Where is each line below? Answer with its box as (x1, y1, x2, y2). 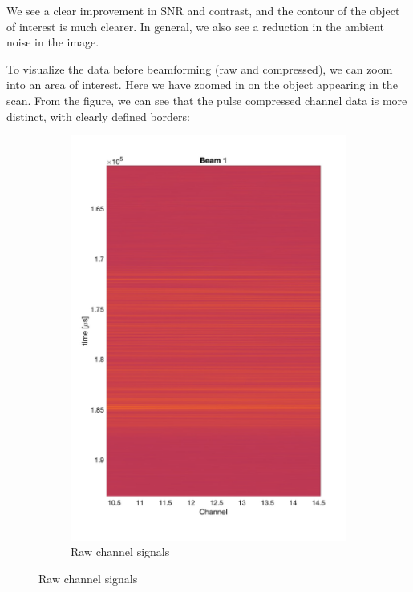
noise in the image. (6, 34, 99, 50)
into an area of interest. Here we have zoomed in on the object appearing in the (6, 76, 398, 93)
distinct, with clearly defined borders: (6, 107, 190, 124)
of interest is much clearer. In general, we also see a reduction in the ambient (6, 18, 384, 34)
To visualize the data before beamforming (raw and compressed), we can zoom (6, 60, 393, 77)
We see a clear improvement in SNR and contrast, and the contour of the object (6, 2, 400, 18)
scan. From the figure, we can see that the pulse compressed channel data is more (6, 91, 407, 108)
